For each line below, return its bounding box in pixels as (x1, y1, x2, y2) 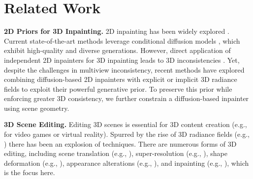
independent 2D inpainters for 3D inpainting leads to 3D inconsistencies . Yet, (4, 54, 240, 65)
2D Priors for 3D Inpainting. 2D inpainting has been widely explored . (4, 26, 229, 36)
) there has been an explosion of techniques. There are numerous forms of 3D (4, 138, 237, 149)
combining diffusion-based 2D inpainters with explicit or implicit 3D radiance (4, 74, 237, 84)
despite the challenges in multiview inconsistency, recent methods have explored (4, 64, 245, 75)
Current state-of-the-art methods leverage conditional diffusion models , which (4, 35, 240, 46)
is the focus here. (4, 167, 55, 178)
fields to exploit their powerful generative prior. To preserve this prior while (4, 83, 232, 94)
